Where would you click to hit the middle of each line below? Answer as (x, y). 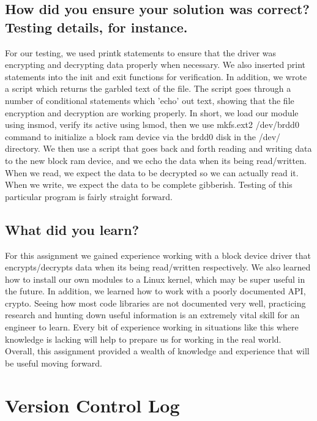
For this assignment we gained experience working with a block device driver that (158, 255)
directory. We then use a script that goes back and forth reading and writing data (158, 148)
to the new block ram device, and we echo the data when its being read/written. (156, 160)
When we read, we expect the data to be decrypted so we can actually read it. (152, 172)
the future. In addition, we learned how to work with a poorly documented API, (155, 291)
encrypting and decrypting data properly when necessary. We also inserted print (155, 65)
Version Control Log (92, 405)
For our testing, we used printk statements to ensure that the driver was (141, 52)
